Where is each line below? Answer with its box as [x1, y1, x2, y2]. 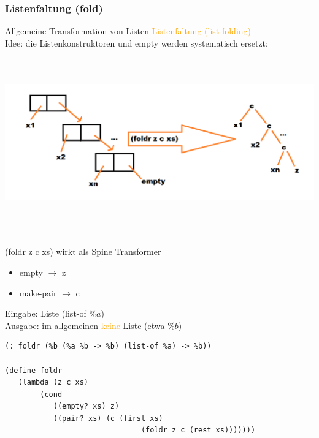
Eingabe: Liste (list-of [5, 307, 86, 320]
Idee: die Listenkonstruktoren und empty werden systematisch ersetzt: [5, 36, 268, 49]
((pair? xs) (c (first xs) [53, 413, 163, 423]
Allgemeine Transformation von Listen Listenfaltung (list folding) [5, 25, 252, 37]
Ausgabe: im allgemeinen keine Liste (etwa [5, 319, 165, 331]
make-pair [19, 286, 57, 299]
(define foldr [5, 366, 63, 375]
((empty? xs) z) [53, 402, 120, 411]
